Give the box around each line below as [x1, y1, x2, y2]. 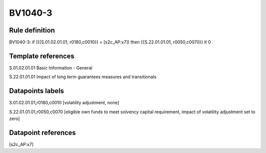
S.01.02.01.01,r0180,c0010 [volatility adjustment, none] [9, 100, 119, 106]
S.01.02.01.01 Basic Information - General [9, 64, 93, 71]
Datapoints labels [9, 87, 64, 95]
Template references [9, 52, 75, 60]
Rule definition [9, 26, 55, 34]
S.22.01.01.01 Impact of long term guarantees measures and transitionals [9, 74, 157, 80]
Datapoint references [9, 128, 76, 137]
